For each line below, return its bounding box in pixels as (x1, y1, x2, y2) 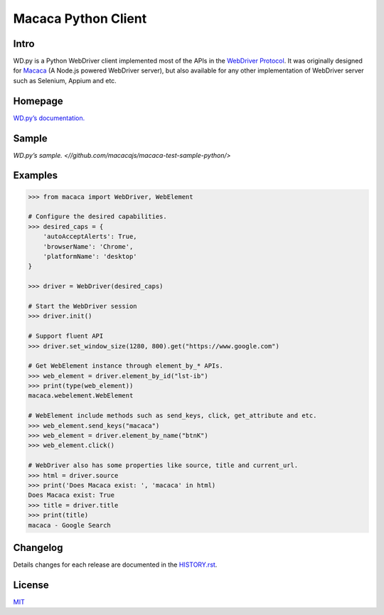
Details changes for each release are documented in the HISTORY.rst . (13, 560, 218, 569)
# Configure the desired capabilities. (28, 213, 167, 220)
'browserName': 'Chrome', (43, 242, 134, 250)
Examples (13, 169, 58, 181)
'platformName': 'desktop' (43, 252, 138, 260)
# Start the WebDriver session (28, 302, 138, 310)
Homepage (13, 95, 63, 107)
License (13, 579, 49, 591)
